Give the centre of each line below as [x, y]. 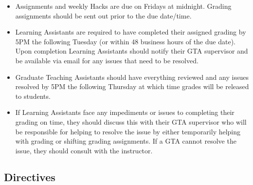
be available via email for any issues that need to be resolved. [107, 60]
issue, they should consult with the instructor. [84, 150]
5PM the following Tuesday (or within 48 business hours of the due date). [125, 41]
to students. [33, 96]
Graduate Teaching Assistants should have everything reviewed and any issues [132, 77]
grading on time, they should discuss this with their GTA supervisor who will [131, 121]
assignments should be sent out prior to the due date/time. [103, 15]
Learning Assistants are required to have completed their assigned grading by [131, 32]
